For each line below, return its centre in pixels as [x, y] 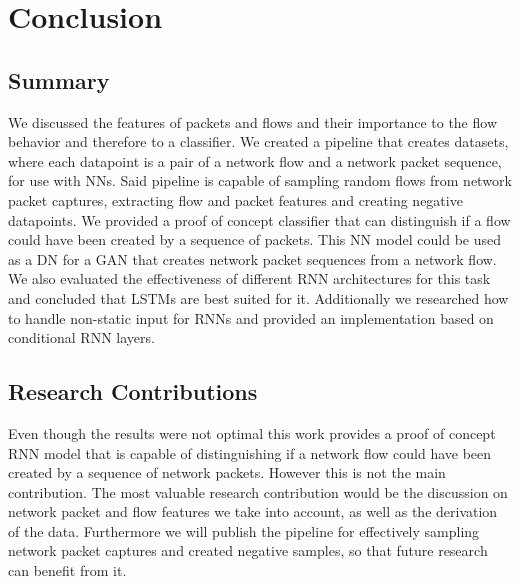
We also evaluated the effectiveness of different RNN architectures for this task [249, 278]
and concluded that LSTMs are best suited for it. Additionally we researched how [258, 297]
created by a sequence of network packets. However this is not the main [227, 472]
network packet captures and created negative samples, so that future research [248, 550]
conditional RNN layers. [81, 337]
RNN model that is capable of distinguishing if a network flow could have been [250, 452]
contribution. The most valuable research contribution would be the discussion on [258, 491]
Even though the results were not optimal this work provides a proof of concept [252, 432]
